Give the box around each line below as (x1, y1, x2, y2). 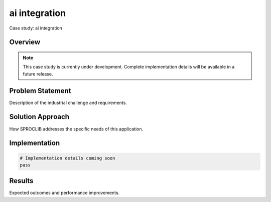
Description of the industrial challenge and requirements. (9, 99, 127, 105)
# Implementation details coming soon (20, 155, 115, 161)
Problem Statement (9, 86, 71, 95)
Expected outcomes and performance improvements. (9, 190, 120, 196)
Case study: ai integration (9, 25, 63, 31)
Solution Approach (9, 112, 70, 121)
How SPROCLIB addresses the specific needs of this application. (9, 125, 144, 132)
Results (9, 176, 34, 185)
